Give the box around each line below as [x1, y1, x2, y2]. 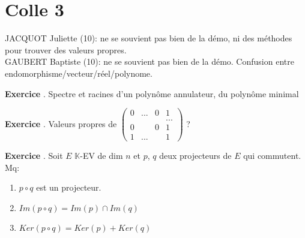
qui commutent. [243, 149, 301, 162]
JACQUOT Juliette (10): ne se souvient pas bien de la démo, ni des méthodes [5, 32, 292, 44]
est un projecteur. [36, 181, 101, 194]
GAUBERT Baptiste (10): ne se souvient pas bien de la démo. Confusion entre [5, 55, 294, 68]
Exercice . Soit [5, 149, 63, 162]
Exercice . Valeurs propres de [5, 117, 117, 129]
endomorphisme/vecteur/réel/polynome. [5, 67, 152, 79]
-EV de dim [80, 149, 123, 162]
